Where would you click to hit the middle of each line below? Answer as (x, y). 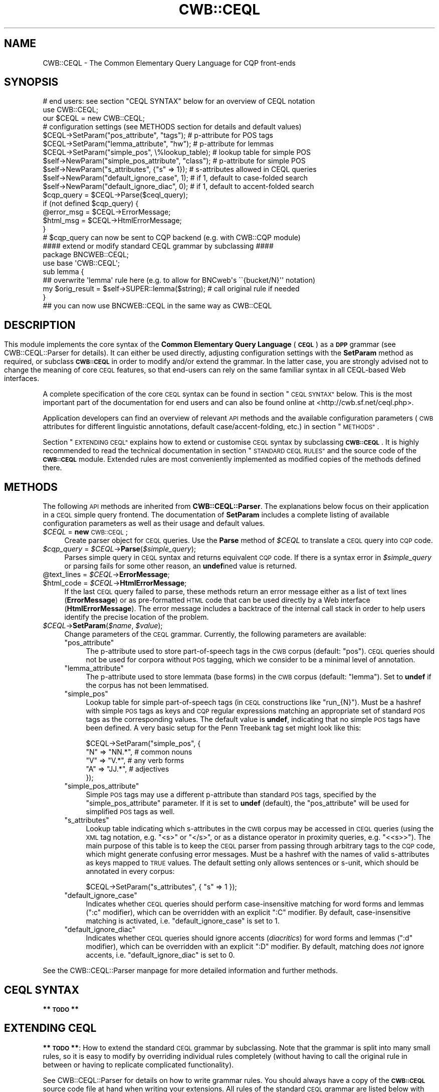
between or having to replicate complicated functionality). (138, 1064)
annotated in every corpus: (130, 871)
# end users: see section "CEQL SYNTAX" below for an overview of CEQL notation (179, 101)
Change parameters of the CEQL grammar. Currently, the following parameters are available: (215, 634)
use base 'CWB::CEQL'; (81, 263)
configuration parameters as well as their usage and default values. (154, 523)
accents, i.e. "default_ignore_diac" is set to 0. (160, 955)
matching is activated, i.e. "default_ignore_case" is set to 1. (183, 921)
